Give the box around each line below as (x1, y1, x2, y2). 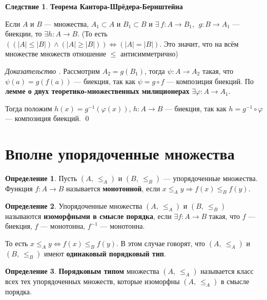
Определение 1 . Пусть (5, 173, 77, 184)
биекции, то (5, 28, 42, 39)
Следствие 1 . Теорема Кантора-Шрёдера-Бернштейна (5, 1, 183, 11)
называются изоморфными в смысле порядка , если (5, 210, 172, 221)
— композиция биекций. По (167, 75, 254, 86)
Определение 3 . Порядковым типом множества (5, 266, 159, 276)
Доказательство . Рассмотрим (5, 65, 100, 76)
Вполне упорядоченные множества (5, 143, 235, 164)
